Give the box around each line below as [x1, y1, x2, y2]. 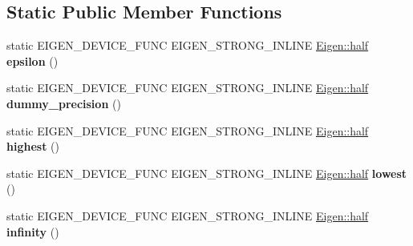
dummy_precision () [6, 95, 121, 111]
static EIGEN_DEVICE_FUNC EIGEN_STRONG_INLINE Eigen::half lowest [6, 164, 407, 181]
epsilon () [6, 52, 59, 69]
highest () [6, 138, 59, 155]
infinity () [6, 223, 59, 240]
